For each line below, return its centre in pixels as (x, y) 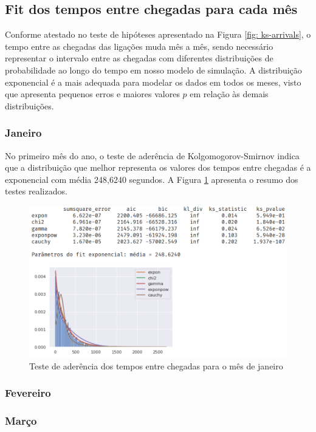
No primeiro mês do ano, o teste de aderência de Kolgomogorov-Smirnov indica (152, 155)
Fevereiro (28, 393)
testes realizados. (36, 191)
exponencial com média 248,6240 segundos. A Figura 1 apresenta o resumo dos (152, 179)
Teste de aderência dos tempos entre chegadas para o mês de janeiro (156, 365)
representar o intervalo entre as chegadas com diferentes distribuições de (139, 58)
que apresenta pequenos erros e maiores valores (92, 94)
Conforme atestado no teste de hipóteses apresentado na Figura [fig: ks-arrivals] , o (158, 34)
